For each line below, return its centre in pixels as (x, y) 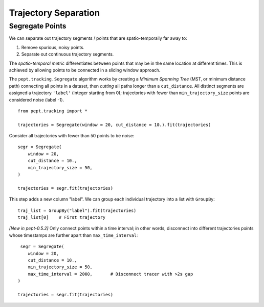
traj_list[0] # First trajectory (62, 217)
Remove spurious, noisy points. (53, 47)
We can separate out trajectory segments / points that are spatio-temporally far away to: (98, 38)
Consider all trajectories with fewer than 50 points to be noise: (72, 136)
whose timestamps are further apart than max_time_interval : (73, 235)
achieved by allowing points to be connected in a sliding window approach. (85, 70)
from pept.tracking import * (53, 111)
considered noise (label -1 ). (37, 100)
